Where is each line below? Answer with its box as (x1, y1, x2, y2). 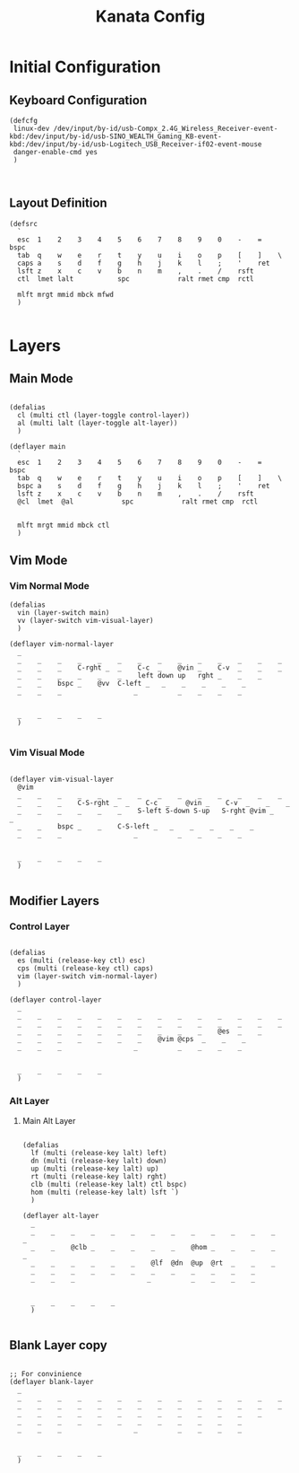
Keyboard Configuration (9, 92, 148, 108)
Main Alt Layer (21, 1115, 76, 1126)
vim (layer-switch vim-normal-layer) (17, 972, 158, 981)
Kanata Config (95, 6, 206, 27)
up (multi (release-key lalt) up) (30, 1164, 159, 1173)
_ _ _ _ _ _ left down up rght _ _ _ (17, 671, 262, 680)
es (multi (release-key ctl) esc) (17, 956, 146, 966)
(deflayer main (9, 442, 66, 451)
